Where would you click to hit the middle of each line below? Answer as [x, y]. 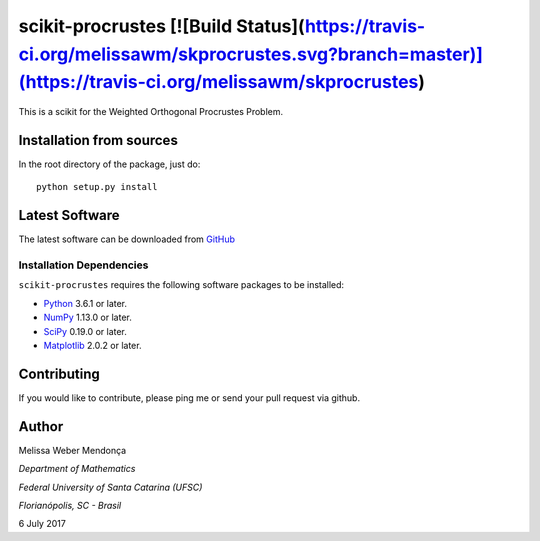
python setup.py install [97, 187]
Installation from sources [98, 140]
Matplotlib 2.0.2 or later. [92, 346]
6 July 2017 [42, 524]
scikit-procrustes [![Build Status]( [161, 26]
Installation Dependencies [83, 265]
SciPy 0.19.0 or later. [85, 331]
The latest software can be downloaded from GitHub [126, 239]
